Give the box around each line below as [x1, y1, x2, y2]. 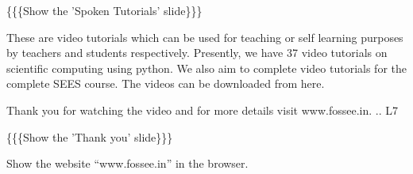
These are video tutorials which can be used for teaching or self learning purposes [6, 28, 403, 45]
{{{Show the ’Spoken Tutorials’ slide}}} [6, 2, 203, 18]
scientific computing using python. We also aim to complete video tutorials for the [6, 59, 407, 76]
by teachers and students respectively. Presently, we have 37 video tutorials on [6, 44, 388, 61]
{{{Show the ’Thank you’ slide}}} [6, 128, 173, 145]
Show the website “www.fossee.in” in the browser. [6, 155, 249, 172]
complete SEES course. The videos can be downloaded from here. [6, 75, 325, 92]
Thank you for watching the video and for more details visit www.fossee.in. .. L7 [6, 101, 398, 118]
